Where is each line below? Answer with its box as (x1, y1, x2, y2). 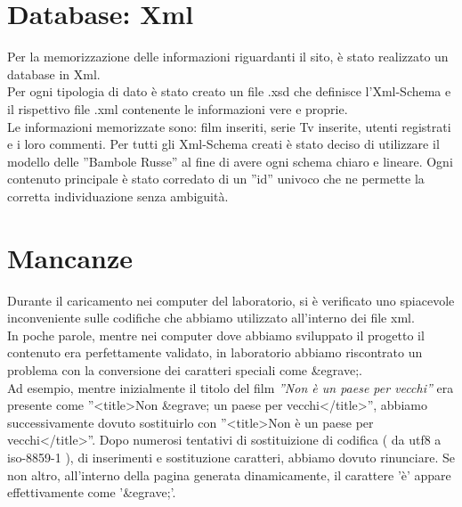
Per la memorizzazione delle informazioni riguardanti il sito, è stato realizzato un (7, 47, 449, 66)
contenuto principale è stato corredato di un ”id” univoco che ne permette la (7, 169, 425, 188)
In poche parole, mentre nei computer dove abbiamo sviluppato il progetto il (7, 325, 425, 344)
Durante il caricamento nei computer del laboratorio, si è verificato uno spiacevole (7, 290, 455, 309)
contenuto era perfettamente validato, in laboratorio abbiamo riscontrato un (7, 343, 423, 362)
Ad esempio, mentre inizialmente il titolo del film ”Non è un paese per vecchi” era (7, 378, 454, 397)
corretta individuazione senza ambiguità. (7, 186, 229, 205)
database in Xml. (7, 64, 101, 83)
